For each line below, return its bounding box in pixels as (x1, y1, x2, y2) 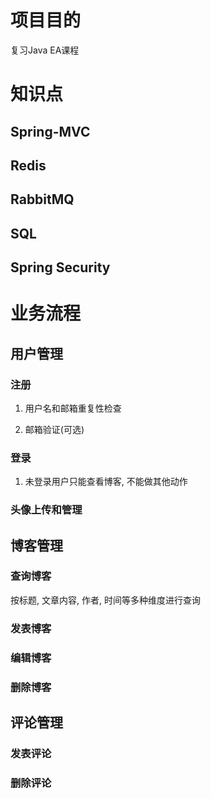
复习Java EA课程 (10, 44, 80, 56)
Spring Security (10, 259, 111, 276)
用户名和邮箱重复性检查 (24, 402, 122, 414)
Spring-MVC (10, 123, 91, 140)
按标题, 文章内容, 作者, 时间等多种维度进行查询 (10, 594, 201, 606)
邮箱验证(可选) (24, 423, 85, 435)
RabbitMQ (10, 191, 75, 208)
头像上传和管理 (10, 503, 83, 517)
